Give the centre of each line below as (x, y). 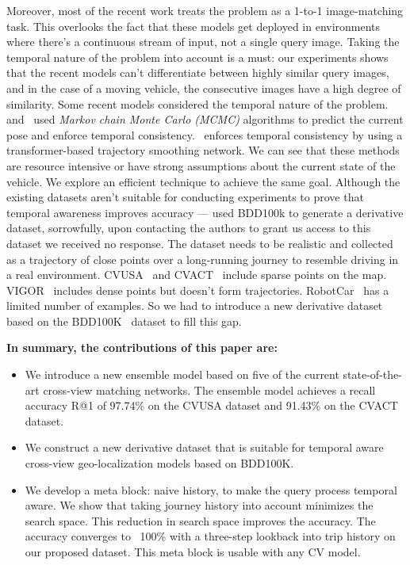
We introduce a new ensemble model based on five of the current (182, 374)
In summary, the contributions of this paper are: (142, 347)
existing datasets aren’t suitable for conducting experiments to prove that (185, 197)
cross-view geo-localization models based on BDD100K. (159, 463)
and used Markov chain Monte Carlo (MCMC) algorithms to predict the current (205, 119)
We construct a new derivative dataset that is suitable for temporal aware (204, 447)
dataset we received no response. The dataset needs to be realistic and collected (200, 243)
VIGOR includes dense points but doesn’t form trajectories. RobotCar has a (198, 290)
